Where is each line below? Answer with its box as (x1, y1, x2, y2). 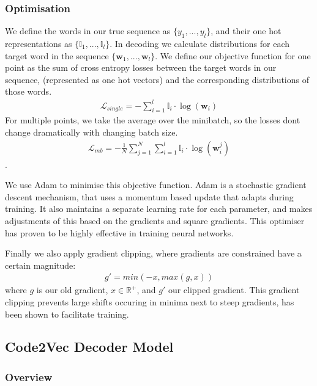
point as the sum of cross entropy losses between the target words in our (5, 61, 277, 74)
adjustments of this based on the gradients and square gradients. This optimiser (5, 214, 305, 227)
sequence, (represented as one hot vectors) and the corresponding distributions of (5, 73, 309, 86)
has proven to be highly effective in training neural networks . (5, 226, 234, 239)
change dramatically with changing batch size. (5, 125, 178, 138)
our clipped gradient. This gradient (168, 283, 300, 296)
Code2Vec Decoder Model (5, 337, 174, 356)
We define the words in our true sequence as (5, 24, 171, 37)
